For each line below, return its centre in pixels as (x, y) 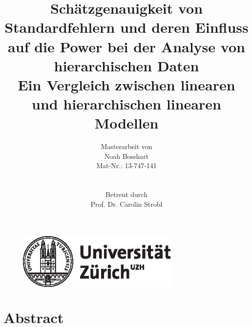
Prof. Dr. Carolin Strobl (126, 204)
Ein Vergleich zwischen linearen (126, 84)
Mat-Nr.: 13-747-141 (126, 165)
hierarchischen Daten (126, 65)
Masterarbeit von (126, 146)
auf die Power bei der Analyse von (126, 46)
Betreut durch (126, 194)
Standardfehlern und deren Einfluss (126, 27)
